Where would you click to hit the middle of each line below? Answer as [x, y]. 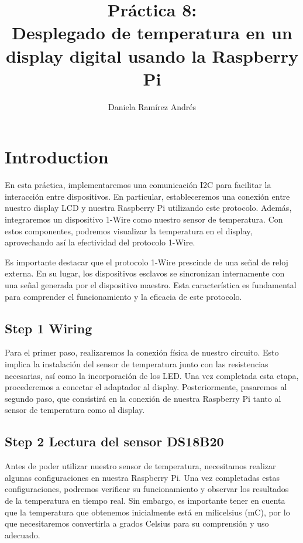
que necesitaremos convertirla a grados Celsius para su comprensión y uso [137, 523]
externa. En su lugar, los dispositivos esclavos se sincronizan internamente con [145, 273]
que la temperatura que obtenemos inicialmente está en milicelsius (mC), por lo [147, 512]
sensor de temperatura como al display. [75, 410]
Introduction [57, 157]
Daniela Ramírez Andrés [152, 106]
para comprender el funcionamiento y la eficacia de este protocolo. [123, 296]
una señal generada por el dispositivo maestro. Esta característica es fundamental [151, 284]
